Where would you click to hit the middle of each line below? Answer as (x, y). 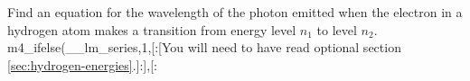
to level (337, 29)
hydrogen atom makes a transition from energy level (152, 29)
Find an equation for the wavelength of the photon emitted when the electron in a (235, 12)
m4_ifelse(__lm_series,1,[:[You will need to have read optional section (204, 47)
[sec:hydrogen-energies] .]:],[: (82, 64)
